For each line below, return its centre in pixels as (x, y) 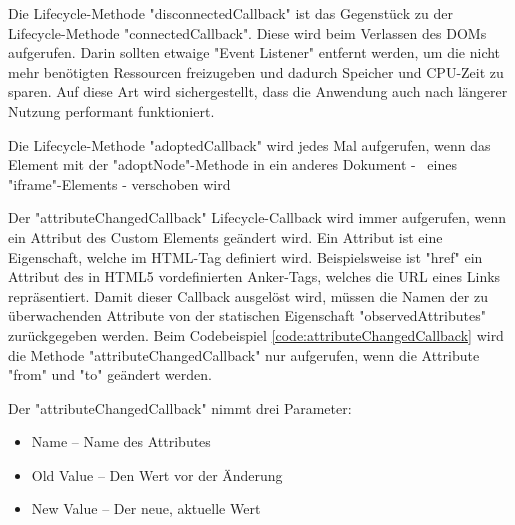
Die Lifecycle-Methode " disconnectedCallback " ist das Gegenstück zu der (230, 13)
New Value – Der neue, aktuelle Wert (146, 508)
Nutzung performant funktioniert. (111, 110)
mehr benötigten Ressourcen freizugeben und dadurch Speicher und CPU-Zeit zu (256, 71)
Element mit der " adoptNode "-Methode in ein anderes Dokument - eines (232, 164)
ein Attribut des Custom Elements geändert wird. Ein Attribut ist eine (225, 236)
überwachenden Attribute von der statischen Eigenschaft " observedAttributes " (247, 315)
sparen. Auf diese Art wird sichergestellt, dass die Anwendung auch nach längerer (258, 91)
